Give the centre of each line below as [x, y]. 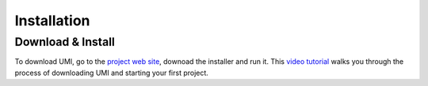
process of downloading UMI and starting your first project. [112, 73]
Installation [52, 21]
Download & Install [65, 42]
